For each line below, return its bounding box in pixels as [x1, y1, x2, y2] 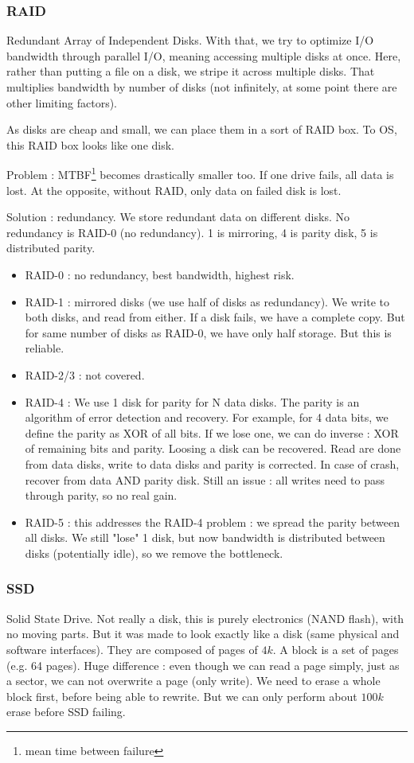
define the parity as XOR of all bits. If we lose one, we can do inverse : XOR [25, 424, 399, 441]
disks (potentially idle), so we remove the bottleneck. [25, 544, 283, 561]
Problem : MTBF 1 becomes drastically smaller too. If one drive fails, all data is [6, 164, 394, 183]
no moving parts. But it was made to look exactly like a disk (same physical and [6, 625, 400, 642]
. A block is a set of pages [272, 640, 399, 657]
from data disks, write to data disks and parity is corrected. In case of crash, [25, 455, 400, 472]
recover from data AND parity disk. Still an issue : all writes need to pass [25, 471, 385, 488]
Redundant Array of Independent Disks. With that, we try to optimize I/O [6, 32, 374, 49]
